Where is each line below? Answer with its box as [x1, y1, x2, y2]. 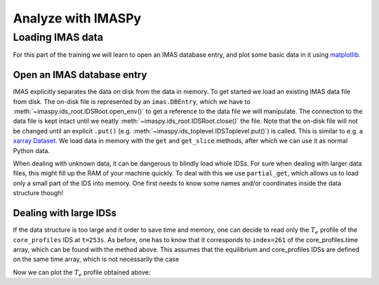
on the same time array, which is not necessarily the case [13, 255, 180, 263]
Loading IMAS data [13, 31, 104, 44]
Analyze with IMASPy [13, 11, 142, 26]
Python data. [13, 146, 51, 154]
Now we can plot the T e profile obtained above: [13, 267, 151, 278]
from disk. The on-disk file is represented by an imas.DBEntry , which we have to [13, 97, 251, 105]
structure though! [13, 189, 63, 197]
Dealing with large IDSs [13, 207, 117, 219]
